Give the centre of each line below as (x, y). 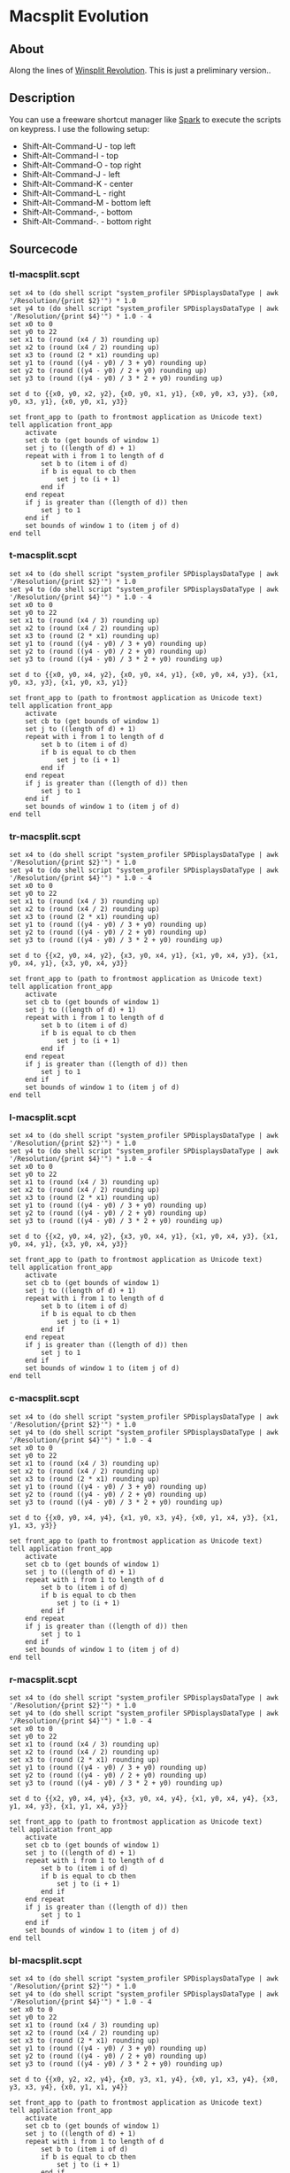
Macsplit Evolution (79, 16)
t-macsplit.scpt (43, 556)
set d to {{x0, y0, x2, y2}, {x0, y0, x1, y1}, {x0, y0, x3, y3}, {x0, (144, 393)
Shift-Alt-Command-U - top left (79, 146)
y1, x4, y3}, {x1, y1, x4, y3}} (69, 1806)
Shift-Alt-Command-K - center (77, 183)
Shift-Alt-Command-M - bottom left (87, 202)
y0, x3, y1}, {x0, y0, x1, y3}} (69, 401)
